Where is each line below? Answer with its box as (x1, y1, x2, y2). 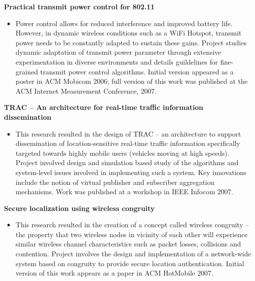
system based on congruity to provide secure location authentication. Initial (15, 258, 245, 268)
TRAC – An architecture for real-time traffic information (4, 102, 203, 112)
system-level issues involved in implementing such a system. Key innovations (15, 167, 247, 177)
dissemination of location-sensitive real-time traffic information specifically (15, 138, 240, 148)
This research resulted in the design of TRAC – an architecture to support (15, 128, 241, 139)
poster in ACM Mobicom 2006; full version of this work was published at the (15, 76, 248, 86)
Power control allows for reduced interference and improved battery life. (15, 18, 233, 28)
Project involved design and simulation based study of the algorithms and (15, 157, 239, 168)
